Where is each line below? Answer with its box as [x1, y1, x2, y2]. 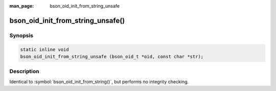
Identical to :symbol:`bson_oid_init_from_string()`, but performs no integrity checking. [9, 78, 189, 84]
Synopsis [9, 32, 33, 39]
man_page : [9, 3, 34, 9]
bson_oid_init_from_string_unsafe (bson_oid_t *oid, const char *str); [20, 54, 204, 59]
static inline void [20, 47, 69, 52]
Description [9, 68, 39, 75]
